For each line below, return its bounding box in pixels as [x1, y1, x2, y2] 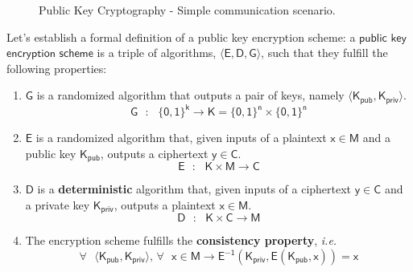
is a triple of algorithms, [97, 44, 217, 61]
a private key [25, 196, 90, 213]
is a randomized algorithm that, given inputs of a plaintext [35, 129, 327, 146]
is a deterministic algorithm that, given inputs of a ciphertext [37, 181, 352, 197]
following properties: [6, 59, 107, 76]
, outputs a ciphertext [100, 144, 209, 161]
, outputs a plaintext [114, 196, 216, 213]
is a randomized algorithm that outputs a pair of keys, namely [36, 87, 345, 104]
